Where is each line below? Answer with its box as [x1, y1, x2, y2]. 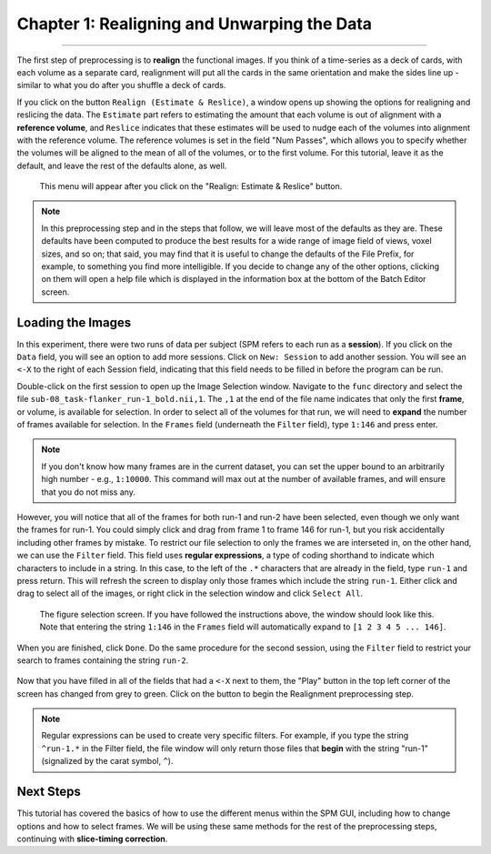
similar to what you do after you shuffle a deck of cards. [16, 80, 226, 91]
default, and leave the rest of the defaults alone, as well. [16, 160, 227, 171]
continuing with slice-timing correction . [16, 833, 168, 844]
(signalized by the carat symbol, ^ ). [41, 756, 174, 767]
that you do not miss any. [41, 487, 136, 497]
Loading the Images [16, 315, 132, 330]
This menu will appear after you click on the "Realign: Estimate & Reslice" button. [39, 181, 343, 192]
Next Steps [16, 784, 81, 799]
